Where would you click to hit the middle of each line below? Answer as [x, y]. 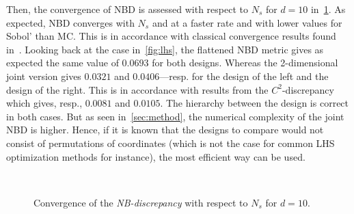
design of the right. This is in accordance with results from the [137, 89]
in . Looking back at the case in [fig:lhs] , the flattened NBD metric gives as [165, 49]
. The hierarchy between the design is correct [255, 103]
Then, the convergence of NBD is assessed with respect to [127, 9]
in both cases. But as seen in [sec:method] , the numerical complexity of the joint [175, 116]
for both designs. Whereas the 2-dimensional [245, 63]
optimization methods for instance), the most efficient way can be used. [156, 156]
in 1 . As [328, 9]
